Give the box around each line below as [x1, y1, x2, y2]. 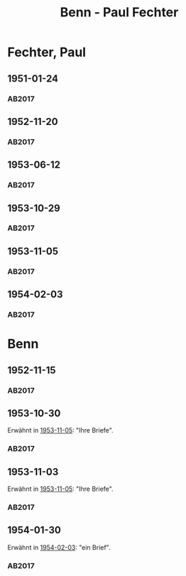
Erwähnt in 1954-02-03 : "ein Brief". [7, 543, 111, 551]
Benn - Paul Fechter [60, 4, 179, 21]
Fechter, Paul [7, 44, 87, 60]
